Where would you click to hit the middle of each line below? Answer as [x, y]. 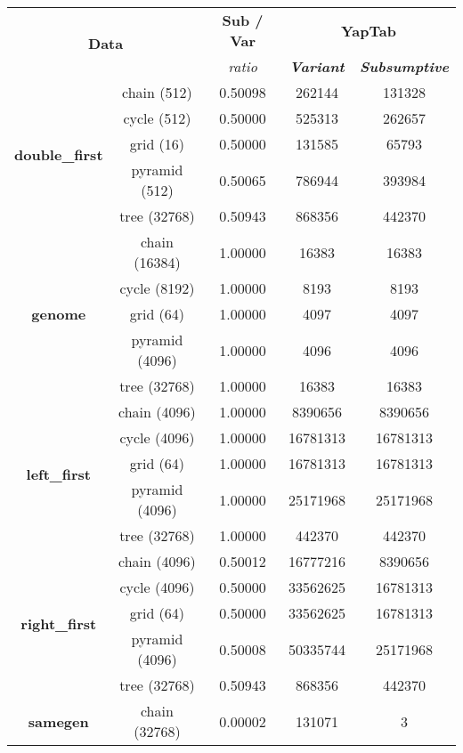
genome [59, 314]
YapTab [368, 30]
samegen [58, 721]
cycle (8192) [157, 288]
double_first [59, 154]
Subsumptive [404, 66]
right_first [59, 623]
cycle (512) [157, 118]
